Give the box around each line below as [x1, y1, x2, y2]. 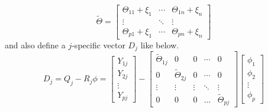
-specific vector [72, 38, 125, 51]
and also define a [5, 38, 66, 51]
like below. [140, 38, 179, 51]
